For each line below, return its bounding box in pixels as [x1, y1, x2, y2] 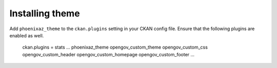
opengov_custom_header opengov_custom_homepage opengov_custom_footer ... [22, 51, 195, 57]
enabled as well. [9, 32, 44, 38]
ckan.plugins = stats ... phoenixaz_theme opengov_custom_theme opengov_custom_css [22, 44, 208, 51]
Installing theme [9, 8, 80, 19]
